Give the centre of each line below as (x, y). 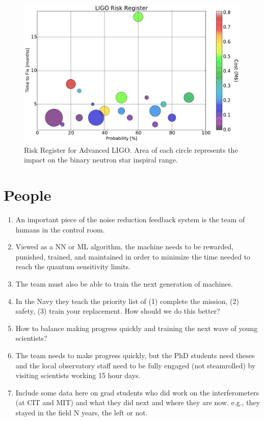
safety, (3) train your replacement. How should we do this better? (118, 311)
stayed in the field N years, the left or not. (82, 413)
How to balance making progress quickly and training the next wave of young (137, 328)
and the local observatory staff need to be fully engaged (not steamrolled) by (136, 365)
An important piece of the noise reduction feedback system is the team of (130, 219)
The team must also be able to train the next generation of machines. (124, 284)
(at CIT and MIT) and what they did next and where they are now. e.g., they (138, 402)
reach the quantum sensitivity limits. (73, 266)
